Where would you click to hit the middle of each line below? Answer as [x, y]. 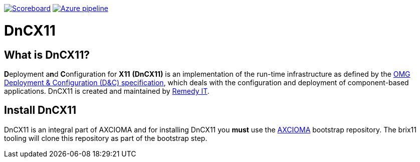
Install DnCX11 [40, 110]
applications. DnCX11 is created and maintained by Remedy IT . [107, 91]
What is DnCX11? [47, 55]
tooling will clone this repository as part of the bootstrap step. [106, 138]
